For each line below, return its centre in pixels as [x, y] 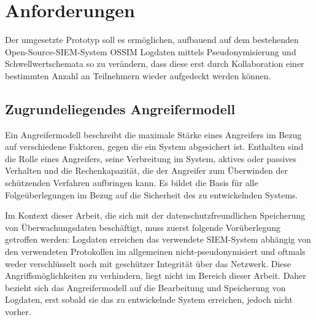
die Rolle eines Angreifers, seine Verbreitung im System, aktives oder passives [151, 158]
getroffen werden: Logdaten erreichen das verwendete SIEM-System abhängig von [158, 239]
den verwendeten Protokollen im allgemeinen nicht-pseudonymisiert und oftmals [155, 252]
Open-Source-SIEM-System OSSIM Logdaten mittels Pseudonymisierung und [151, 51]
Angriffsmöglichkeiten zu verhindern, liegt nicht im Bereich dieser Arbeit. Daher [156, 275]
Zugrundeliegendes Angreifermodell [120, 108]
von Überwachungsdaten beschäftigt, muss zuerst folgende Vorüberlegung [143, 227]
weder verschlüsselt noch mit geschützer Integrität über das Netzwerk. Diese [148, 263]
